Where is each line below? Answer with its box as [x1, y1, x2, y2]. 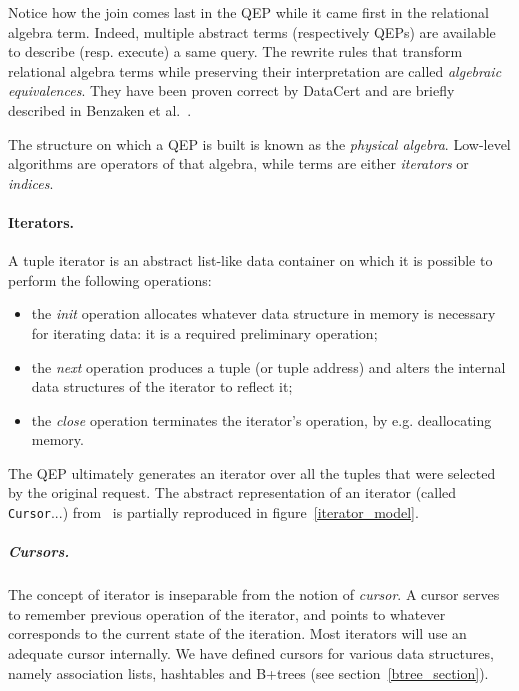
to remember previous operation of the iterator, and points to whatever [8, 603, 446, 624]
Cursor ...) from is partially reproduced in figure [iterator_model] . [8, 502, 419, 523]
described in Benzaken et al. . [8, 99, 192, 120]
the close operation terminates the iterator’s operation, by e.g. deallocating [31, 409, 492, 430]
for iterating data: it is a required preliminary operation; [31, 322, 378, 343]
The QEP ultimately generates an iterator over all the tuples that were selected [8, 462, 496, 483]
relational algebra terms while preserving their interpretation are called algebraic [8, 60, 502, 81]
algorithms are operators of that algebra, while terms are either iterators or [8, 153, 469, 174]
